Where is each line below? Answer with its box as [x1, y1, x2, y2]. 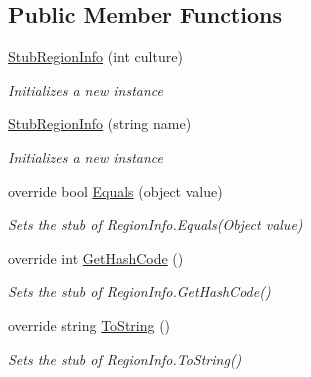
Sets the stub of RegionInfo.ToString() [8, 348, 242, 369]
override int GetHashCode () [8, 247, 184, 268]
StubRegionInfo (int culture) [8, 46, 183, 67]
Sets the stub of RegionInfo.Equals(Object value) [8, 214, 303, 235]
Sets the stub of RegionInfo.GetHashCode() [8, 281, 271, 302]
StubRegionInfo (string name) [8, 113, 192, 134]
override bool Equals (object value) [8, 180, 223, 201]
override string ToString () [8, 314, 171, 335]
